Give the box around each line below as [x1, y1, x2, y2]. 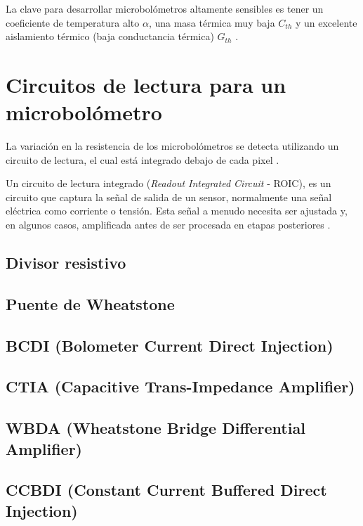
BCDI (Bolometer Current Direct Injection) [6, 334, 334, 356]
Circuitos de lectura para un [6, 70, 286, 98]
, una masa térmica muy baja [148, 15, 275, 30]
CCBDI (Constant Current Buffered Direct [6, 479, 327, 501]
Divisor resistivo [6, 252, 126, 274]
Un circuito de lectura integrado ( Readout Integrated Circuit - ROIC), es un [6, 176, 331, 191]
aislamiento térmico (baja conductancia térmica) [6, 29, 214, 44]
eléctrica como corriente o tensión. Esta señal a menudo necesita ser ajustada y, [6, 203, 348, 218]
